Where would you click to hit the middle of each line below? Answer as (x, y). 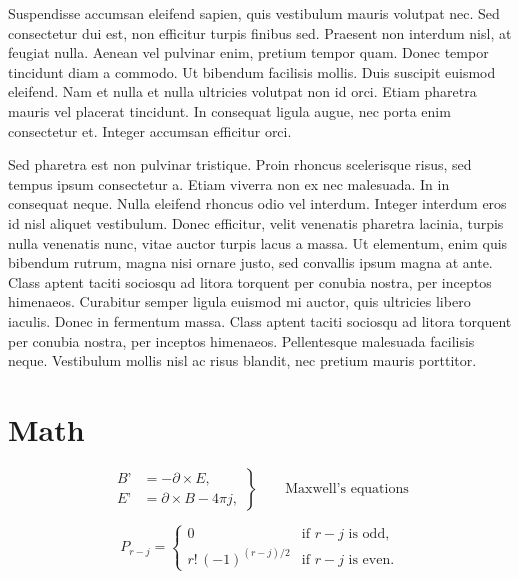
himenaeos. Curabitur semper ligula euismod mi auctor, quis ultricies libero (239, 301)
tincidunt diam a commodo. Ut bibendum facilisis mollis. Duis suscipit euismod (252, 71)
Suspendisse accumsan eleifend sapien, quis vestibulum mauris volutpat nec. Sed (254, 13)
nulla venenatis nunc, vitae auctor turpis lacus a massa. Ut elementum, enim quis (258, 242)
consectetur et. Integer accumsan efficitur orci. (150, 130)
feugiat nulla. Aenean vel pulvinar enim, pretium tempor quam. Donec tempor (248, 52)
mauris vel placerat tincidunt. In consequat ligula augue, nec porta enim (229, 110)
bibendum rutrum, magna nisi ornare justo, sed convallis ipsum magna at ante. (250, 262)
